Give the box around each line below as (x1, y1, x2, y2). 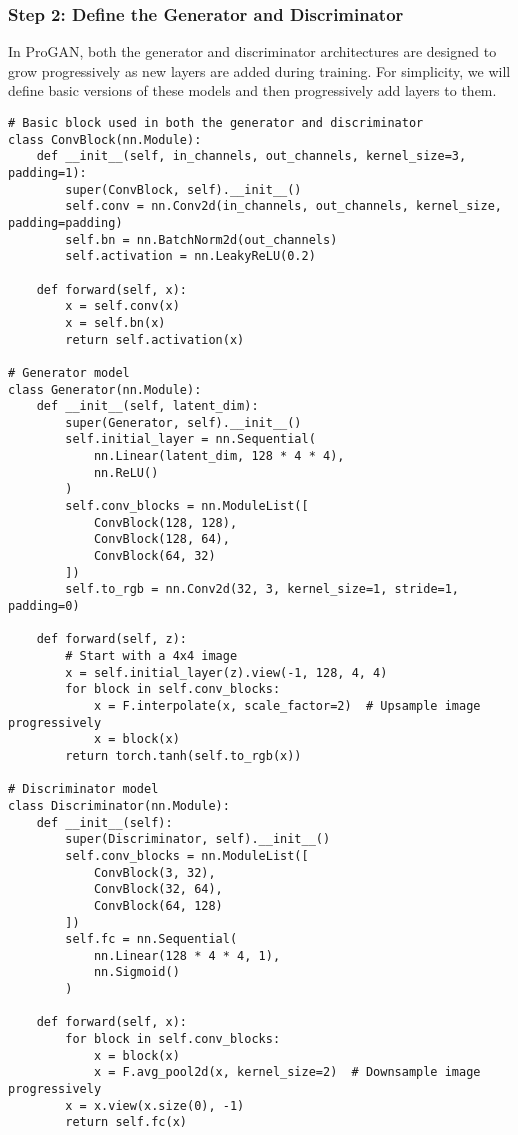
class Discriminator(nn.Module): (8, 798, 230, 813)
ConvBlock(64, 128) (93, 898, 223, 913)
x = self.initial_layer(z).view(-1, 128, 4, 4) (65, 665, 388, 680)
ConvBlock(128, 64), (93, 532, 230, 547)
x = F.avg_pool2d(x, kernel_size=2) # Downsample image (93, 1065, 481, 1080)
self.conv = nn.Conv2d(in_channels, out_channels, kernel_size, (65, 199, 502, 214)
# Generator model (8, 365, 130, 380)
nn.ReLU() (93, 465, 159, 480)
